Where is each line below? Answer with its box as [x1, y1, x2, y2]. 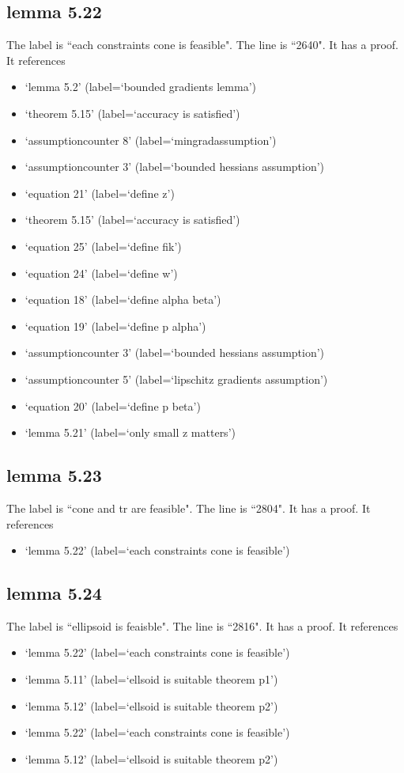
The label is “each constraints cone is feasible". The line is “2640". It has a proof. [6, 36, 398, 53]
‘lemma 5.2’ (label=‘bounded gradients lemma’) [25, 78, 256, 95]
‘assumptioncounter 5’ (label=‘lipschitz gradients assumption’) [25, 370, 328, 387]
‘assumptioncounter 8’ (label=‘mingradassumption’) [25, 131, 277, 148]
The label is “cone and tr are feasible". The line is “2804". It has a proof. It [6, 499, 371, 516]
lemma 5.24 [6, 581, 102, 605]
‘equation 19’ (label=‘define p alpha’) [25, 317, 206, 334]
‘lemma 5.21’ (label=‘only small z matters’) [25, 424, 236, 441]
